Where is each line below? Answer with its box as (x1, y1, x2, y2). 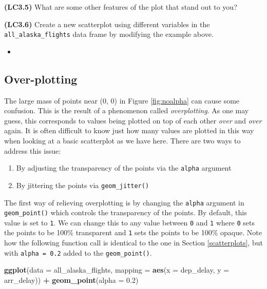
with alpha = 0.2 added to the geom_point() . (4, 247, 152, 258)
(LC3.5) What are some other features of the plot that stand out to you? (4, 2, 237, 12)
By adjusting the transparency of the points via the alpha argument (16, 162, 232, 173)
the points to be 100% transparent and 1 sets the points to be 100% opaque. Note (4, 227, 262, 238)
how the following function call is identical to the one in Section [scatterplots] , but (4, 237, 263, 248)
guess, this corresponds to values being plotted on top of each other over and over (4, 115, 262, 126)
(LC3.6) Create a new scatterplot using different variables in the (4, 18, 210, 29)
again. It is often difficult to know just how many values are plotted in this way (4, 125, 254, 136)
